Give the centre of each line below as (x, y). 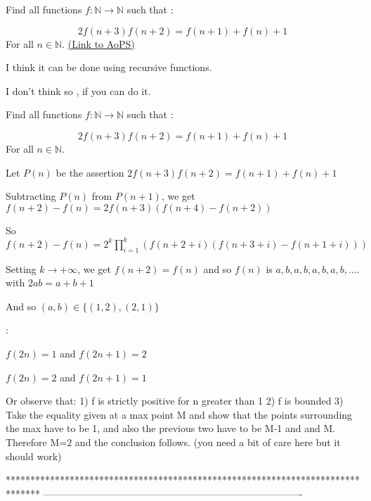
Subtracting (31, 196)
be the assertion (90, 172)
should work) (34, 456)
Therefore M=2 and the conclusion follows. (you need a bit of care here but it (173, 442)
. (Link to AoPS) (98, 43)
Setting (21, 268)
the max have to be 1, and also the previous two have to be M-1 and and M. (171, 428)
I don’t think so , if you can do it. (78, 90)
